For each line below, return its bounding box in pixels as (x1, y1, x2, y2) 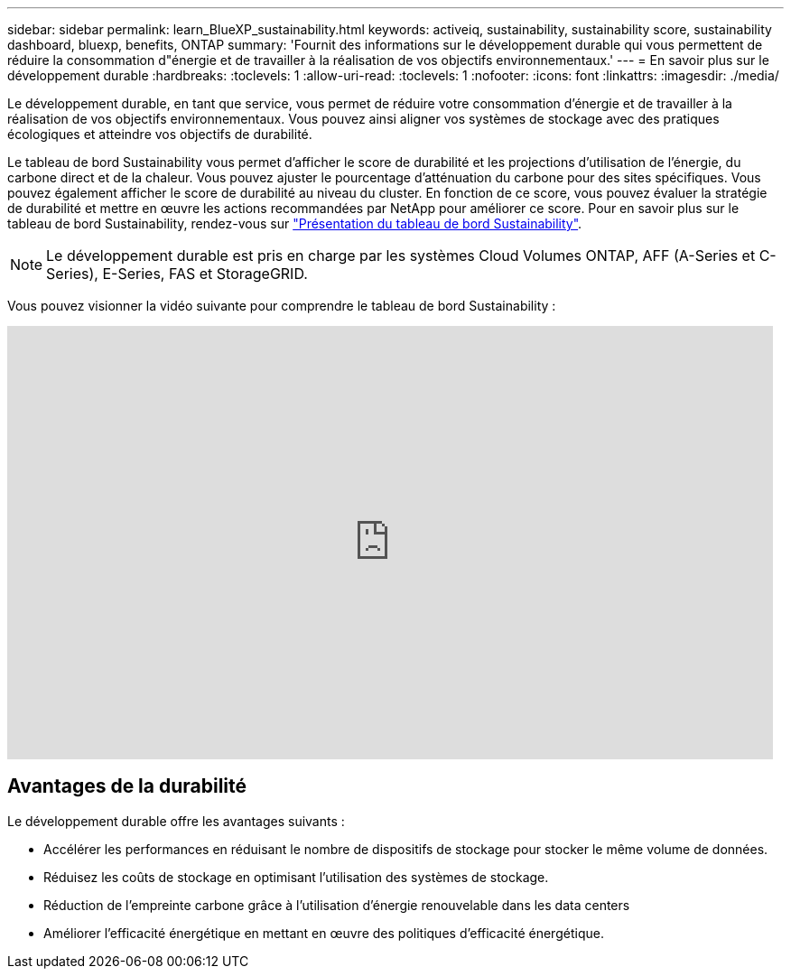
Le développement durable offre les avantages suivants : (7, 813, 345, 829)
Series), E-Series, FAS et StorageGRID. (46, 265, 308, 283)
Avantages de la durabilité (7, 775, 247, 798)
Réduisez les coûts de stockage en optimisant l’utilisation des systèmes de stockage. (43, 869, 549, 885)
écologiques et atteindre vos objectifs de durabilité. (7, 126, 312, 142)
